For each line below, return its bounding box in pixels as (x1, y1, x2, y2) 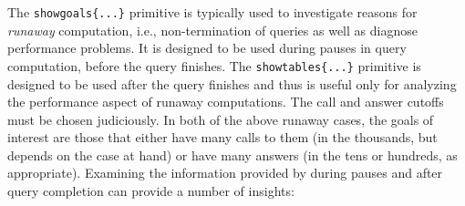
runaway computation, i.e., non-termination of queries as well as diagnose (7, 20, 418, 39)
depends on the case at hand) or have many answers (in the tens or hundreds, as (7, 145, 458, 164)
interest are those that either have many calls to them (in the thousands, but (7, 128, 438, 147)
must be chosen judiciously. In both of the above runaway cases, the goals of (7, 109, 434, 129)
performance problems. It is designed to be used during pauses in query (7, 38, 407, 57)
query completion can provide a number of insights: (7, 181, 294, 201)
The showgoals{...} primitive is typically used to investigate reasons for (7, 3, 418, 21)
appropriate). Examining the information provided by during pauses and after (7, 163, 443, 182)
